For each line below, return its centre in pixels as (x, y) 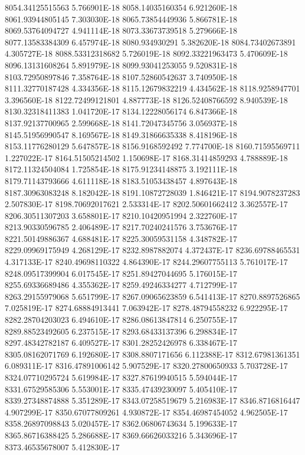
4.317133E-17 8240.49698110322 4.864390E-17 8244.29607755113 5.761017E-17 (146, 262)
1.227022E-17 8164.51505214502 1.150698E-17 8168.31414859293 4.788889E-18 (146, 157)
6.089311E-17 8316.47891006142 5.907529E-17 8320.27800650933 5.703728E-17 (146, 366)
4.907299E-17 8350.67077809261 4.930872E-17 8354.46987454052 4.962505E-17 (146, 412)
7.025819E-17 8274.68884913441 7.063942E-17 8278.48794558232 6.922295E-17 (146, 308)
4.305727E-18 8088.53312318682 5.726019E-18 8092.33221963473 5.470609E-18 (146, 53)
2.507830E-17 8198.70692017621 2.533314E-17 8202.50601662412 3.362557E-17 (146, 204)
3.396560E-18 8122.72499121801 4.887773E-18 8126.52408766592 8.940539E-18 (146, 99)
